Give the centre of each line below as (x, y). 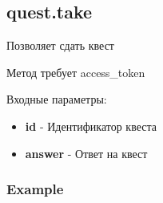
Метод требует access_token (76, 72)
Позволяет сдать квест (60, 45)
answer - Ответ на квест (86, 153)
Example (35, 189)
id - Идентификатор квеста (91, 126)
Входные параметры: (57, 99)
